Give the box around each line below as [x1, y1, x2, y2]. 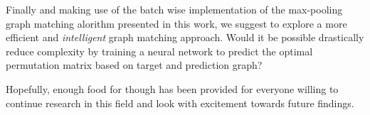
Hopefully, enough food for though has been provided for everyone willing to [6, 81, 339, 96]
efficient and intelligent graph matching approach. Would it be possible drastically [6, 30, 364, 45]
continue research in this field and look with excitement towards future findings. [6, 95, 354, 110]
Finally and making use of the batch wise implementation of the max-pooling [6, 2, 343, 16]
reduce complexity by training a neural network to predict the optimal [6, 43, 313, 58]
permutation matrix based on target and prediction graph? [6, 57, 263, 72]
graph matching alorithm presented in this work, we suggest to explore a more [6, 16, 347, 31]
